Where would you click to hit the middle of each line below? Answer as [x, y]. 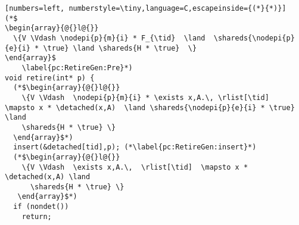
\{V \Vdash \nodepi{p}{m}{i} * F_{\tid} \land [109, 38]
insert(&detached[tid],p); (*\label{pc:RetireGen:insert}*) [135, 147]
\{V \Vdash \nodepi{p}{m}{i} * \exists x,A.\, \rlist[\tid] [145, 97]
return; [37, 216]
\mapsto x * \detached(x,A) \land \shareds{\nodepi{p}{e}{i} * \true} [150, 107]
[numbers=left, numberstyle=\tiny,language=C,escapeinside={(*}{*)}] [146, 8]
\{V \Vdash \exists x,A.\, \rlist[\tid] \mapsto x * [135, 167]
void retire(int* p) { [50, 78]
